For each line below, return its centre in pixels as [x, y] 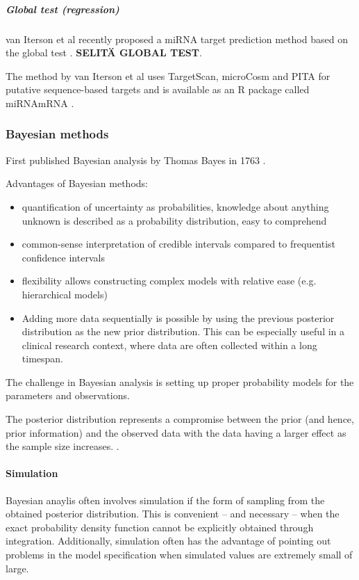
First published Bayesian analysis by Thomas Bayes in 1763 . [136, 160]
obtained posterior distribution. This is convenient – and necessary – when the [173, 514]
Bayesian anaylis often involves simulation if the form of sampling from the [165, 500]
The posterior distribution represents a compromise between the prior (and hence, [180, 419]
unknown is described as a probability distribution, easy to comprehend [174, 220]
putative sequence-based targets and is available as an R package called [158, 89]
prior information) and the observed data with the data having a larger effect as [176, 432]
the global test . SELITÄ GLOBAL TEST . [104, 53]
